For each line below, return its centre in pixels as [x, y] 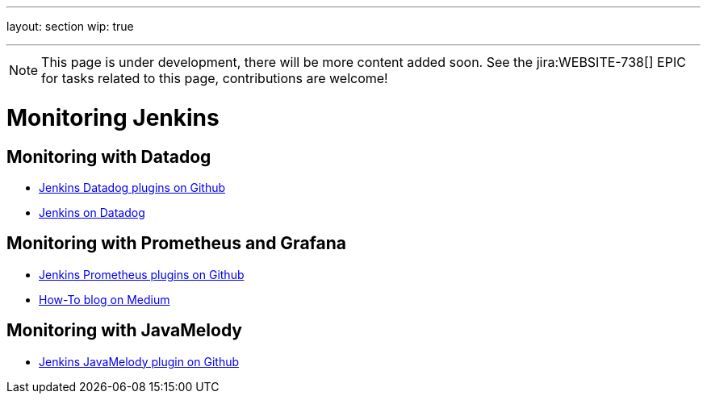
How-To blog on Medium [105, 299]
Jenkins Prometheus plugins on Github [142, 274]
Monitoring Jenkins [113, 117]
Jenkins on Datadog [92, 212]
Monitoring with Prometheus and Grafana [176, 244]
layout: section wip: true [70, 26]
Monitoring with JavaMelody [124, 331]
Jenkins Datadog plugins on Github [132, 187]
